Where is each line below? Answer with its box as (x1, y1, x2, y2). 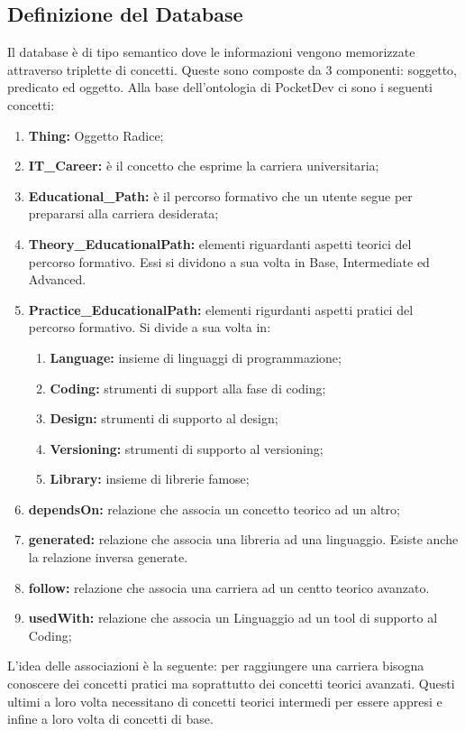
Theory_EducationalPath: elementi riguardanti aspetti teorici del (28, 234, 412, 253)
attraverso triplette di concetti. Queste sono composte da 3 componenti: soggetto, (7, 60, 458, 79)
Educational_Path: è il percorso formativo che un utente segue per (28, 186, 413, 205)
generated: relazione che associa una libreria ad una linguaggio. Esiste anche (28, 530, 459, 549)
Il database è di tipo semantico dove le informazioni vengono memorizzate (7, 42, 415, 61)
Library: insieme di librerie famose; (50, 469, 250, 488)
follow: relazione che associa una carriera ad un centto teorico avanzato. (28, 578, 430, 597)
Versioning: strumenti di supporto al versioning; (50, 439, 324, 458)
